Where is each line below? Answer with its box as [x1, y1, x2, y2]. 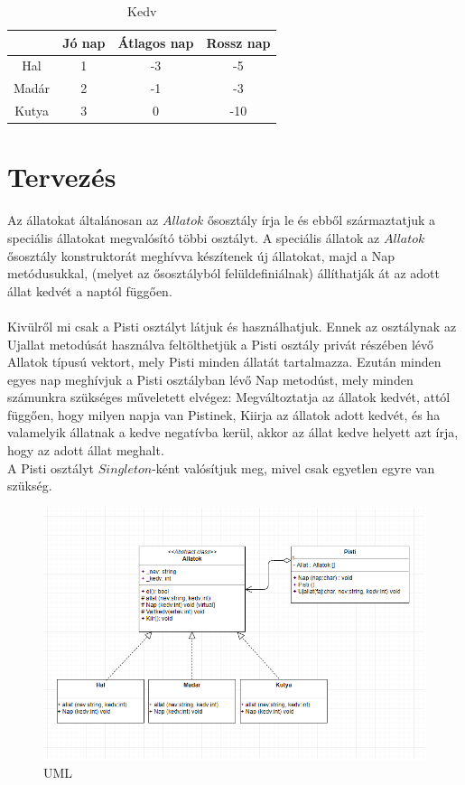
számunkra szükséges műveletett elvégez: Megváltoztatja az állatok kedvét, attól [7, 388, 451, 407]
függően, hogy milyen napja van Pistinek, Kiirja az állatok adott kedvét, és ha [7, 405, 441, 424]
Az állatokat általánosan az [7, 210, 159, 229]
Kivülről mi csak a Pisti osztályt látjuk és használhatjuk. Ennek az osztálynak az [7, 316, 457, 335]
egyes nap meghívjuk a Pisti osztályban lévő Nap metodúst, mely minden [7, 369, 414, 388]
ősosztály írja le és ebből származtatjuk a [208, 210, 436, 229]
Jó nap [62, 33, 106, 51]
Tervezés [7, 158, 116, 195]
